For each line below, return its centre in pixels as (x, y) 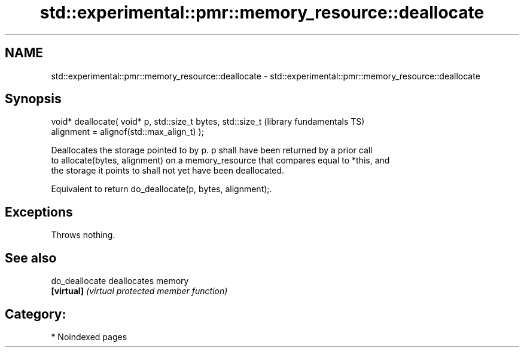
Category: (36, 314)
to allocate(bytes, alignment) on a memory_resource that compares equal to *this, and (220, 160)
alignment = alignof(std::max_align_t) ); (127, 132)
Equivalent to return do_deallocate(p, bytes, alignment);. (162, 189)
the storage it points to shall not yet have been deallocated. (168, 171)
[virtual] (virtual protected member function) (139, 291)
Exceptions (39, 212)
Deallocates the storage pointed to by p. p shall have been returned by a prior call (212, 150)
